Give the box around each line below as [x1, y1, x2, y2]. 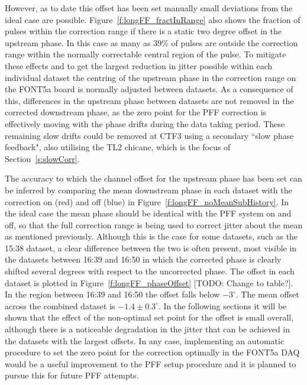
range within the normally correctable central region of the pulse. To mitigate [5, 48, 286, 60]
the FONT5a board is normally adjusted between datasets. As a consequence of [5, 83, 293, 95]
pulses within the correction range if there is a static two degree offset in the [5, 25, 282, 37]
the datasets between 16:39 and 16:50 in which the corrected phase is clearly [5, 253, 282, 266]
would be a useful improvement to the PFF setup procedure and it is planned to [5, 357, 296, 370]
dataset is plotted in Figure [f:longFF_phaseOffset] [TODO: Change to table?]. [5, 276, 293, 289]
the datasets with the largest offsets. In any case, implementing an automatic [5, 334, 285, 347]
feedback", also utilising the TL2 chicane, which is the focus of [5, 141, 231, 153]
